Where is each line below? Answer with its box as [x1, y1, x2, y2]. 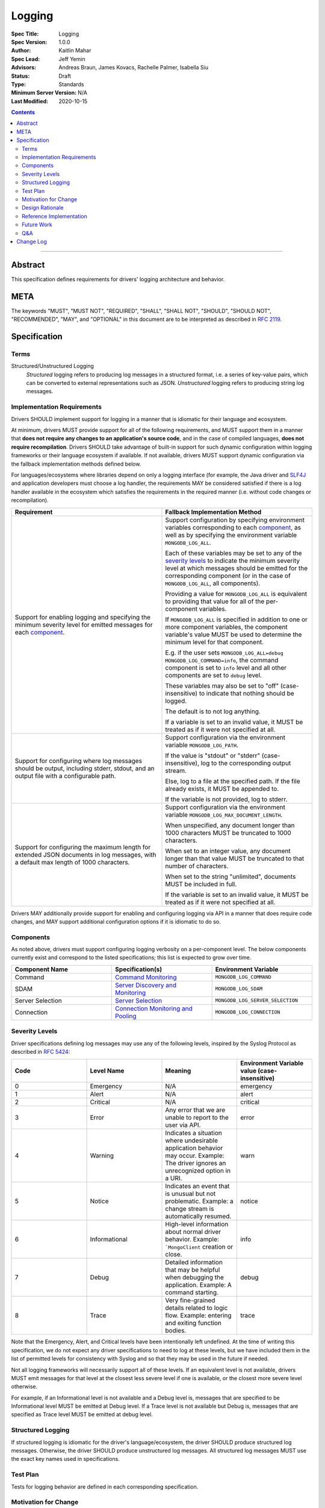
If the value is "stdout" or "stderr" [165, 751, 261, 759]
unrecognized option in [165, 1167, 231, 1175]
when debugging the [165, 1273, 224, 1282]
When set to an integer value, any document [165, 846, 291, 855]
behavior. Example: [165, 1235, 220, 1244]
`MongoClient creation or [165, 1243, 234, 1251]
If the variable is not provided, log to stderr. [165, 795, 288, 803]
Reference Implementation [22, 212, 87, 220]
